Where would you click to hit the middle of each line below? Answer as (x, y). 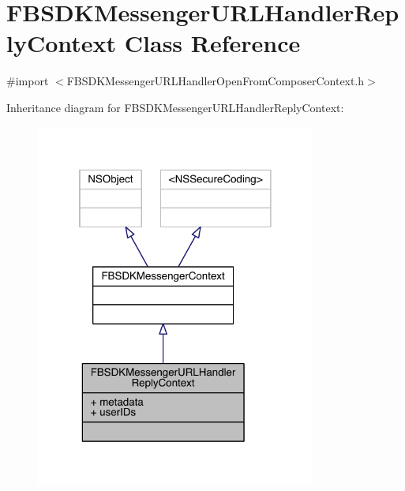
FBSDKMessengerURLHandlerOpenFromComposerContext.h (216, 81)
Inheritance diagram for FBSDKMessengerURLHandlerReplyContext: (175, 107)
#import (28, 81)
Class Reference (212, 43)
